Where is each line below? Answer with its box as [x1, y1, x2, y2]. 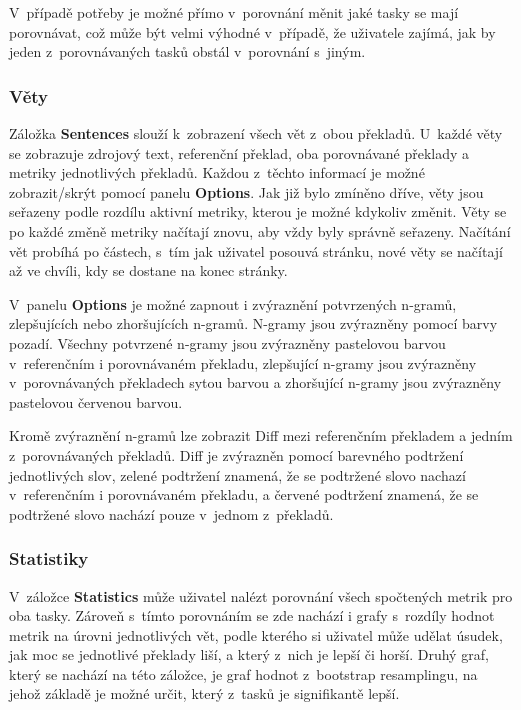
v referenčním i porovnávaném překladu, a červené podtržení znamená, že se [9, 484, 479, 505]
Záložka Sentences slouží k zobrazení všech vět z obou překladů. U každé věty [9, 123, 503, 143]
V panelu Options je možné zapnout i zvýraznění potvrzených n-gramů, [9, 293, 457, 314]
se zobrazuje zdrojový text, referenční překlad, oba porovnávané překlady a [9, 142, 470, 163]
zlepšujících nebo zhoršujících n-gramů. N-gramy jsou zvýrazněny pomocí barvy [9, 313, 498, 334]
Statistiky [9, 546, 89, 571]
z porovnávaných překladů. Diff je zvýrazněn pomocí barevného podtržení [9, 444, 464, 465]
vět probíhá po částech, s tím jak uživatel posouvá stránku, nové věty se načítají [9, 240, 503, 261]
